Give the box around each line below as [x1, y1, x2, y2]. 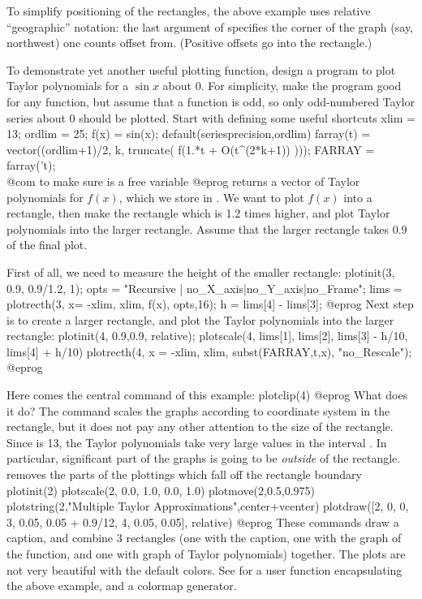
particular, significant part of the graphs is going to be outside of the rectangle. [6, 450, 401, 467]
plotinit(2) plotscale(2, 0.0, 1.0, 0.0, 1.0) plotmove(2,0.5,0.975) [6, 481, 316, 498]
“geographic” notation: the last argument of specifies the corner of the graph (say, [6, 18, 414, 35]
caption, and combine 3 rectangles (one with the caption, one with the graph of [6, 529, 402, 546]
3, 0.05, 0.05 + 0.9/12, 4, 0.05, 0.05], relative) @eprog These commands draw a [6, 513, 399, 530]
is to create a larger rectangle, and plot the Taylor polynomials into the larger [6, 311, 394, 328]
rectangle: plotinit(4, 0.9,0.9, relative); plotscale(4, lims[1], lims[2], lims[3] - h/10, [6, 327, 408, 344]
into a [343, 188, 372, 205]
